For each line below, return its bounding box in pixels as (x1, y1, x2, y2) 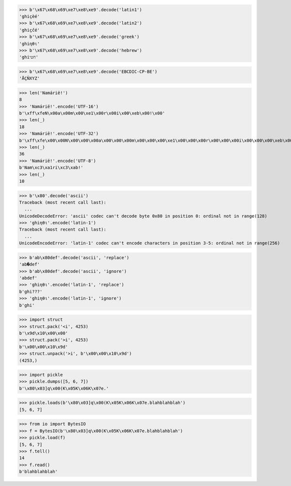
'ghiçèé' (19, 14, 40, 19)
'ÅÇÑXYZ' (19, 76, 40, 81)
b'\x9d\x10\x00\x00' (19, 330, 68, 336)
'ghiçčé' (19, 27, 40, 33)
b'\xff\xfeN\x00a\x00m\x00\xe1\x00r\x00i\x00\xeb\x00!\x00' (19, 111, 165, 116)
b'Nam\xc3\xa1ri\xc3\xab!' (19, 165, 83, 170)
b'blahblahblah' (19, 469, 58, 474)
